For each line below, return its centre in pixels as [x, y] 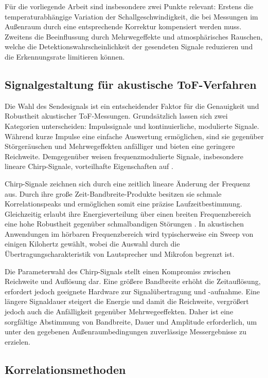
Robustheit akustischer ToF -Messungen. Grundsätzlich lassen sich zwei [116, 116]
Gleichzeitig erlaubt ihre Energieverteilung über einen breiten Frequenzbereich [128, 213]
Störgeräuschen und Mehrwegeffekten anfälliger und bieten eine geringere [120, 146]
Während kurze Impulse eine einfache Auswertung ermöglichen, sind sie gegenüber [134, 136]
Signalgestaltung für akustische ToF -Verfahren [131, 84]
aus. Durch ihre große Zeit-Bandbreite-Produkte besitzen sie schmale [113, 193]
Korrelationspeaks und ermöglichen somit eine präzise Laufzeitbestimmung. [123, 204]
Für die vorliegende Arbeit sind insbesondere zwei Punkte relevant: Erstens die [129, 6]
